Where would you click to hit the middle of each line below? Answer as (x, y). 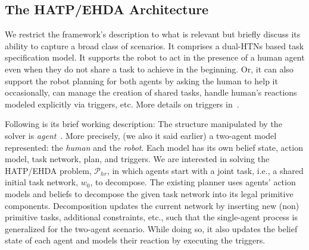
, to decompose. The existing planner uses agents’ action (193, 182)
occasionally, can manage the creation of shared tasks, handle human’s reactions (151, 92)
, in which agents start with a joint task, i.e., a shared (205, 170)
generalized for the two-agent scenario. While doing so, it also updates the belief (151, 228)
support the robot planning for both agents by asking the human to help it (141, 80)
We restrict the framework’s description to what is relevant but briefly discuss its (153, 34)
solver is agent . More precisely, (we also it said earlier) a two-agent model (141, 135)
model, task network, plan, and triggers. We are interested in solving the (137, 159)
